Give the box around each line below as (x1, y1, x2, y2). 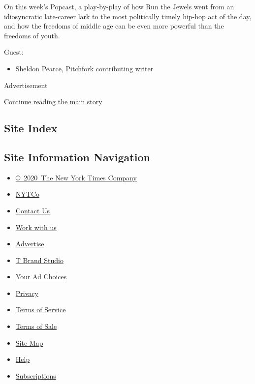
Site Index (4, 120, 58, 136)
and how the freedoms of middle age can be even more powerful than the (4, 21, 224, 31)
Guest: (4, 47, 24, 57)
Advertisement (4, 80, 48, 90)
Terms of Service (15, 304, 66, 315)
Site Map (15, 337, 43, 348)
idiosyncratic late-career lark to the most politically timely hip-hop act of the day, (4, 11, 252, 21)
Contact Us (15, 205, 50, 215)
